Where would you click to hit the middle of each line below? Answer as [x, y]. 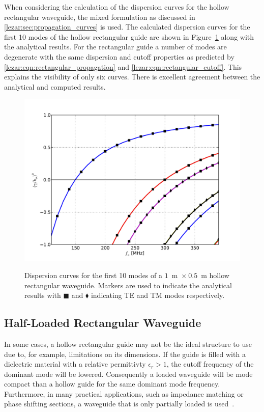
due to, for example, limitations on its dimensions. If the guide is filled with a [125, 354]
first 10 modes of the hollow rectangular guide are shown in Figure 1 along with [129, 36]
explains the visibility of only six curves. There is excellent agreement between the [132, 77]
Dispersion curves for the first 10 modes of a [93, 275]
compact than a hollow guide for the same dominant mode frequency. [112, 384]
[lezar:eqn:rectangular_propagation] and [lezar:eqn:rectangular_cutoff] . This [123, 66]
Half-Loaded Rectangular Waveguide [103, 323]
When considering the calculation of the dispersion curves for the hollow [117, 7]
